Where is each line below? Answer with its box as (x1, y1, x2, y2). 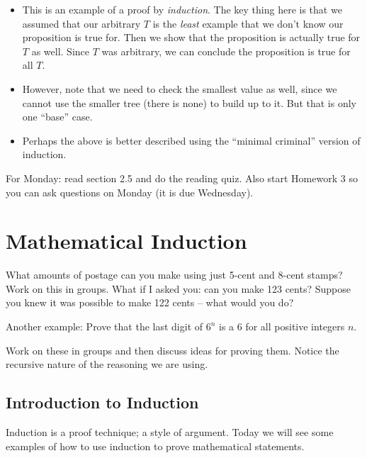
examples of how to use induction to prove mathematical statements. (6, 438, 305, 453)
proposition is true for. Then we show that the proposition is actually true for (22, 30, 361, 45)
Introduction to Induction (6, 391, 199, 413)
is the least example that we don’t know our (152, 16, 344, 30)
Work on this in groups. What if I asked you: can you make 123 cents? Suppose (6, 281, 351, 296)
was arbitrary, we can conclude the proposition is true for (101, 43, 351, 58)
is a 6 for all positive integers (219, 319, 345, 334)
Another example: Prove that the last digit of (6, 319, 203, 334)
